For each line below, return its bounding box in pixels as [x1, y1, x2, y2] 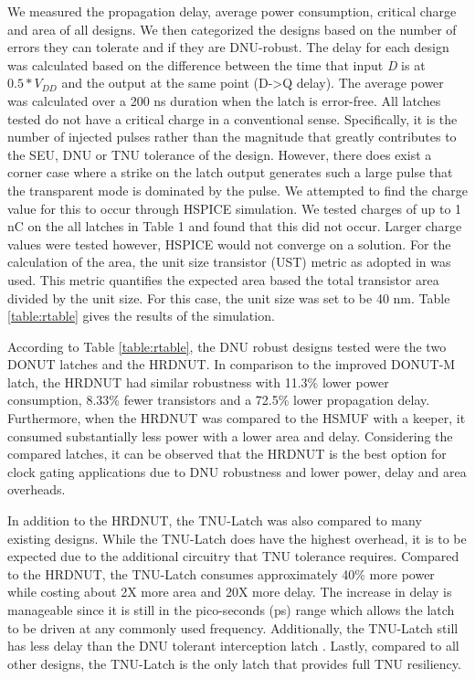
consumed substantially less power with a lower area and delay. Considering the [7, 426, 453, 445]
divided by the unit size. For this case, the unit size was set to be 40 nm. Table [7, 288, 450, 307]
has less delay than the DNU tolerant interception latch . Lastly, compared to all [7, 636, 459, 655]
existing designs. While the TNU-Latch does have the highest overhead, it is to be [7, 528, 467, 547]
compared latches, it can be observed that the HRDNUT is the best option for [7, 444, 447, 463]
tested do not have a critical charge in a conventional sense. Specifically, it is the [7, 109, 458, 128]
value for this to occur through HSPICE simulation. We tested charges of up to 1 [7, 198, 462, 217]
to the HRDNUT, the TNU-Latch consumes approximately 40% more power [7, 564, 435, 583]
